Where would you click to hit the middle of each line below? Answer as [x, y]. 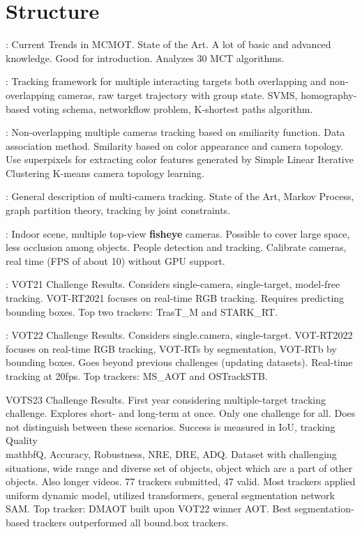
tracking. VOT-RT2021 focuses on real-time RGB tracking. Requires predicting [175, 298]
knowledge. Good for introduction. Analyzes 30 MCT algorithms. [145, 58]
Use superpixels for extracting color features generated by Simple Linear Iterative [180, 159]
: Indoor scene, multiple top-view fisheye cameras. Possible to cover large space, [178, 233]
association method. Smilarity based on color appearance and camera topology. [175, 145]
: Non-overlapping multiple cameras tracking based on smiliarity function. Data [175, 132]
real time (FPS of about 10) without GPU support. [115, 260]
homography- [329, 94]
